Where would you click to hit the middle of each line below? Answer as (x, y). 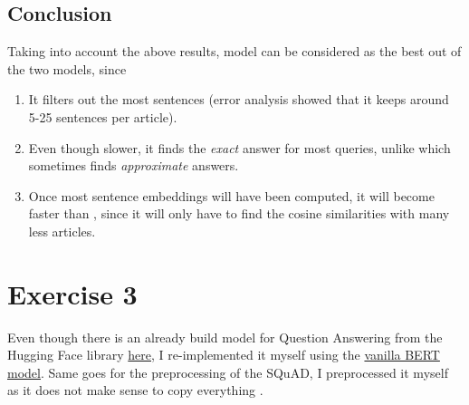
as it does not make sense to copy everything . (135, 390)
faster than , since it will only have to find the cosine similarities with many (239, 213)
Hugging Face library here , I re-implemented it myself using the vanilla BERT (224, 355)
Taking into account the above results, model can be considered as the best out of (234, 51)
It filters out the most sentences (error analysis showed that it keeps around (239, 99)
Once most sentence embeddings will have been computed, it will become (231, 195)
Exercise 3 (72, 293)
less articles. (62, 231)
